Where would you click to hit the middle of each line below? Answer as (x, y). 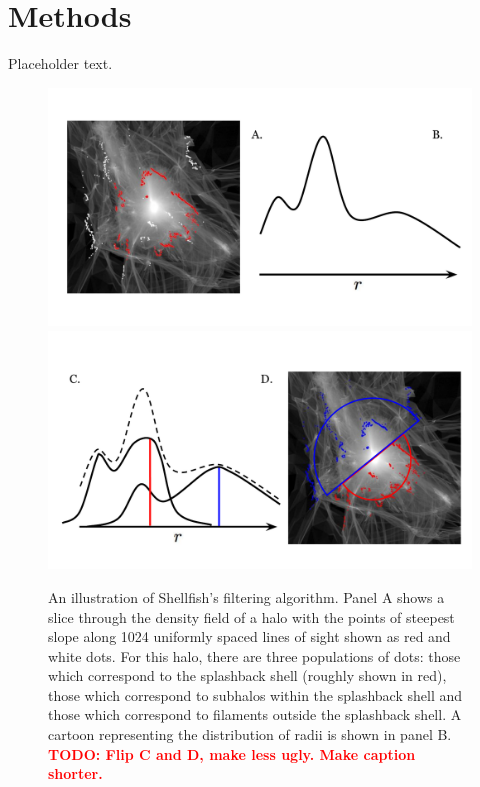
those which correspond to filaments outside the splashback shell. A (255, 714)
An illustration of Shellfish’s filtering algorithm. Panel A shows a (246, 596)
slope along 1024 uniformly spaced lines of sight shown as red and (249, 636)
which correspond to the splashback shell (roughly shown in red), (247, 675)
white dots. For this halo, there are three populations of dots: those (254, 655)
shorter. (75, 773)
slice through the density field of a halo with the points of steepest (251, 616)
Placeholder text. (60, 63)
